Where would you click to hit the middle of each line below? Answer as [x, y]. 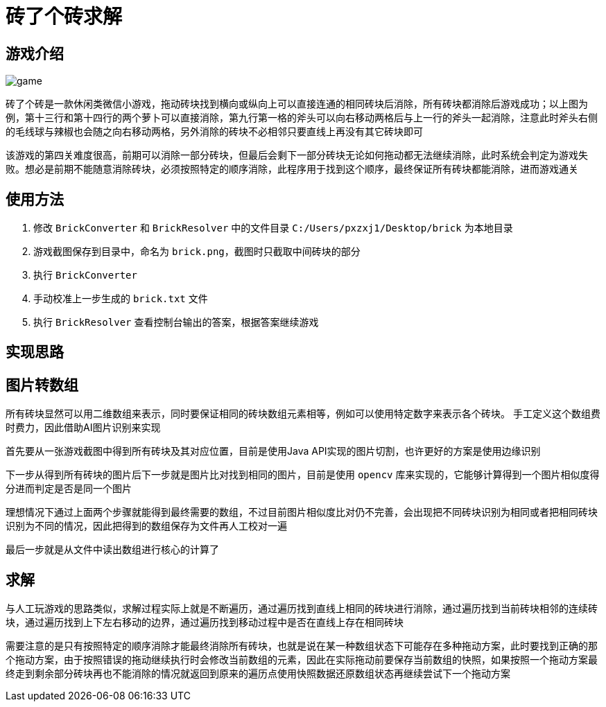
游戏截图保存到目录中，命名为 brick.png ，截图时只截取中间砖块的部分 [197, 252]
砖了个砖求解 [64, 17]
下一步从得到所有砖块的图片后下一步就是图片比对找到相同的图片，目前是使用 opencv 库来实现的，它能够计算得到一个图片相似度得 [303, 475]
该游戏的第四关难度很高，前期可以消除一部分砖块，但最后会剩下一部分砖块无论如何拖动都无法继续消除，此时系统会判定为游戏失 [297, 155]
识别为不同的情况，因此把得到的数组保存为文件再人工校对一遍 [146, 526]
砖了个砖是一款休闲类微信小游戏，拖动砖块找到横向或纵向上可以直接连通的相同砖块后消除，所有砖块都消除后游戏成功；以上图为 [297, 104]
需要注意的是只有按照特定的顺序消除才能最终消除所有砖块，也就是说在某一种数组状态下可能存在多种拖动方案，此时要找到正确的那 [302, 646]
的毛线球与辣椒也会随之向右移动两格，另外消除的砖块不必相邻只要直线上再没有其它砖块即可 [214, 132]
